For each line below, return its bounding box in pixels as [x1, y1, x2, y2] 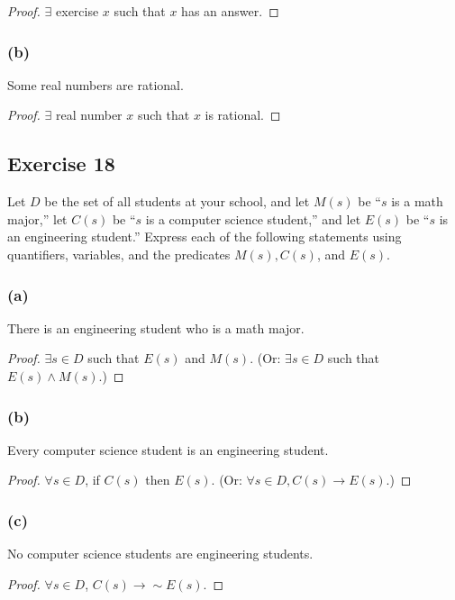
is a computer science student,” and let [145, 209, 361, 228]
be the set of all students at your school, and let [44, 192, 310, 211]
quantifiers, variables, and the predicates [7, 244, 231, 263]
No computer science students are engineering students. [7, 544, 314, 563]
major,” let [7, 209, 68, 228]
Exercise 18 [7, 150, 115, 177]
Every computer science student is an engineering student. [7, 440, 329, 459]
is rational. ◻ [205, 105, 281, 124]
